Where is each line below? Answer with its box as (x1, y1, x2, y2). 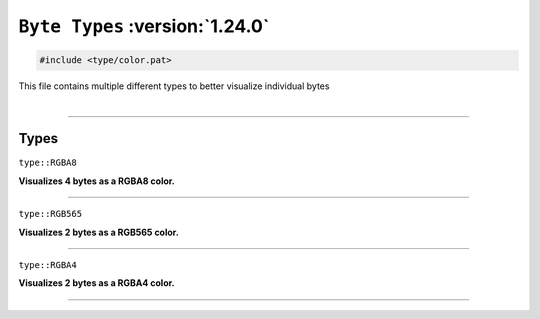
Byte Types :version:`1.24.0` (18, 15, 270, 37)
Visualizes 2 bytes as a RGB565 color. (18, 226, 179, 238)
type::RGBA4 (18, 259, 77, 270)
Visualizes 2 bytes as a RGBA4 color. (18, 277, 175, 289)
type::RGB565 (18, 208, 83, 220)
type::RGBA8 (18, 157, 77, 169)
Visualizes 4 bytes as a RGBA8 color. (18, 175, 175, 187)
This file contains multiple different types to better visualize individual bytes (18, 80, 330, 92)
